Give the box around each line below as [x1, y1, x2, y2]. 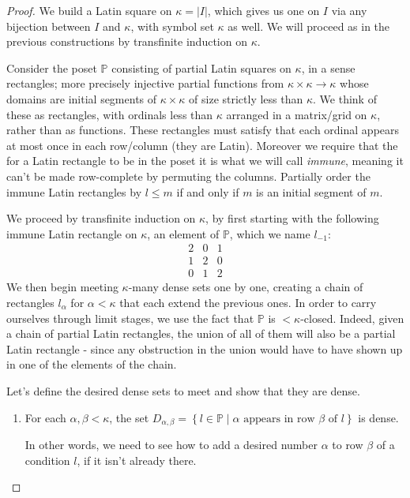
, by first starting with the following [205, 210, 379, 227]
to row [332, 436, 363, 453]
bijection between [6, 17, 91, 34]
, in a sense [301, 59, 355, 76]
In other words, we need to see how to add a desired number [24, 436, 318, 453]
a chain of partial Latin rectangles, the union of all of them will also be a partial [6, 325, 396, 342]
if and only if [176, 183, 239, 200]
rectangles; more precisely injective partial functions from [6, 75, 284, 92]
